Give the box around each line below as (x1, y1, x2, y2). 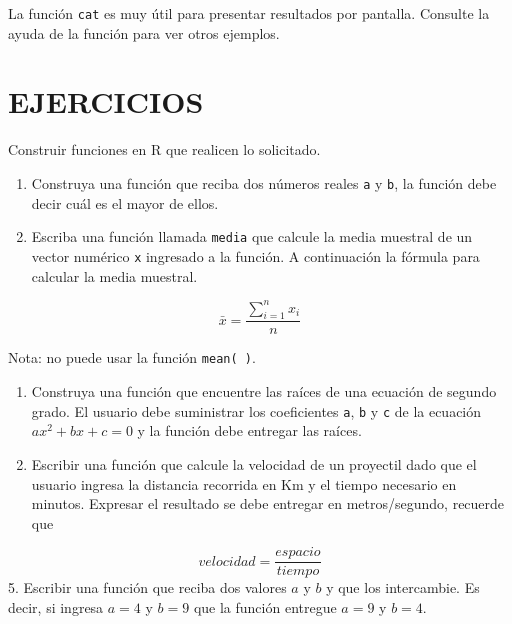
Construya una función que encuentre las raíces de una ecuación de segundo (31, 381, 497, 402)
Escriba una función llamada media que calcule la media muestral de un (31, 226, 473, 247)
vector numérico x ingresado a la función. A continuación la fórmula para (31, 245, 480, 266)
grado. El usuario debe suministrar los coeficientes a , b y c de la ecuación (31, 400, 482, 421)
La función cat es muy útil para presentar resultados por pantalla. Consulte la (8, 3, 490, 23)
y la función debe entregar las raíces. (137, 420, 362, 441)
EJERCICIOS (8, 81, 204, 122)
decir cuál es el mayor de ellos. (31, 192, 219, 213)
